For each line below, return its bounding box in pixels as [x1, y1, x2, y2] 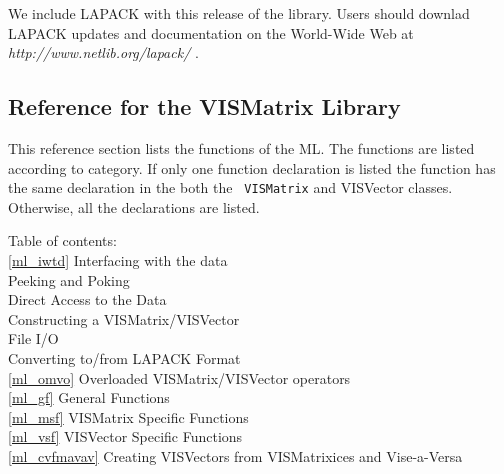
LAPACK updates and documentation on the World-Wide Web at [8, 22, 414, 43]
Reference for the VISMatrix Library [8, 91, 401, 122]
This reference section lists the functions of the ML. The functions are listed [8, 137, 475, 158]
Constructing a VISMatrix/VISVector [8, 308, 240, 329]
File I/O [8, 328, 59, 349]
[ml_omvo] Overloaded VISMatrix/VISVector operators [8, 367, 351, 388]
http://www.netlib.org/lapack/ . [8, 42, 199, 63]
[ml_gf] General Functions [8, 387, 170, 408]
